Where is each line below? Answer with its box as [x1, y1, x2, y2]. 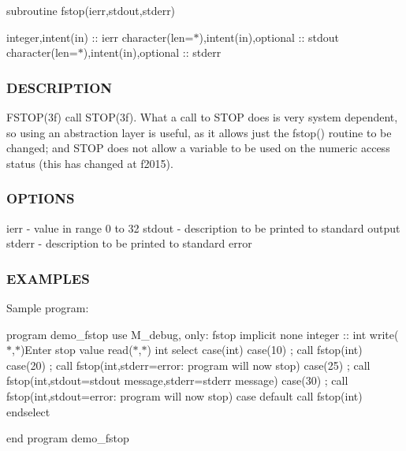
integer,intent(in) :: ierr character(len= [6, 28, 194, 45]
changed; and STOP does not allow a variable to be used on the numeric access [6, 140, 390, 156]
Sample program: [6, 300, 89, 315]
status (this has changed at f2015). [6, 155, 173, 171]
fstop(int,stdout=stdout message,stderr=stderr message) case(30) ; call [6, 372, 348, 389]
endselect [6, 403, 50, 419]
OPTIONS [6, 188, 75, 208]
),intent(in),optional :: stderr [83, 44, 222, 61]
